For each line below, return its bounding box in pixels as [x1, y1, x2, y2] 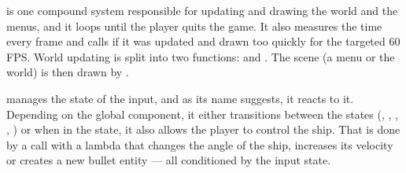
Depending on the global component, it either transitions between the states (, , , [6, 105, 398, 122]
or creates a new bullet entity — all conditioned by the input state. [6, 152, 331, 168]
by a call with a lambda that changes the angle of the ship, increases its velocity [6, 136, 393, 153]
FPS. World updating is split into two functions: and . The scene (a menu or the [6, 48, 395, 64]
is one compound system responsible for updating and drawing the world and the [6, 2, 398, 18]
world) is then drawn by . [6, 64, 129, 80]
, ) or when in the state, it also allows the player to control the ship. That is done [6, 121, 400, 138]
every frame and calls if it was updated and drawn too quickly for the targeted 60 [6, 33, 400, 50]
